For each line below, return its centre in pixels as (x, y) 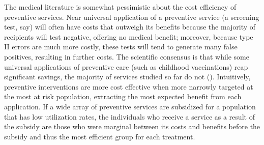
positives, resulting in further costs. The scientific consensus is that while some (127, 56)
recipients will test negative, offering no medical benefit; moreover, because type (129, 36)
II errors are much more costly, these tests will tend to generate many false (121, 47)
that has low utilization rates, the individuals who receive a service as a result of (129, 116)
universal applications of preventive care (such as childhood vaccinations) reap (126, 66)
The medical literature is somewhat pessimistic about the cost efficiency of (120, 7)
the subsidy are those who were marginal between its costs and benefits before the (132, 126)
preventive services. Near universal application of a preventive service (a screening (132, 17)
